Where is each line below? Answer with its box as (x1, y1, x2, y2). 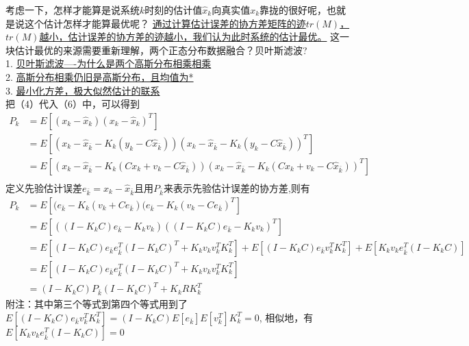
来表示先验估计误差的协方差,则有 (163, 180, 310, 195)
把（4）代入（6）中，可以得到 (5, 97, 140, 111)
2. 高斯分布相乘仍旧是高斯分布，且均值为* (5, 69, 194, 84)
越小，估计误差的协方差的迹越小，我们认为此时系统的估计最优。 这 (39, 29, 340, 44)
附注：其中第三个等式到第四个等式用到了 (5, 297, 188, 311)
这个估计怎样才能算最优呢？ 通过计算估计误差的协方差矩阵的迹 (24, 16, 306, 30)
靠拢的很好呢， (259, 3, 327, 16)
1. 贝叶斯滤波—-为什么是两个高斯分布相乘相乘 (5, 56, 212, 71)
